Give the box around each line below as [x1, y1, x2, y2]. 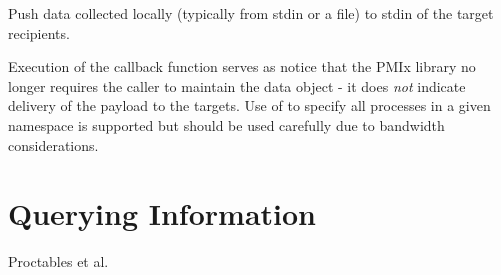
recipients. [8, 22, 70, 43]
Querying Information [8, 193, 316, 234]
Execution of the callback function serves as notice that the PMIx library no [8, 56, 476, 77]
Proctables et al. [8, 251, 109, 272]
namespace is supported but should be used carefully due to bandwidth [8, 114, 445, 135]
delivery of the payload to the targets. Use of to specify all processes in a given [8, 95, 491, 116]
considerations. [8, 134, 99, 155]
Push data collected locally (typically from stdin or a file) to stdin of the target [8, 3, 494, 23]
